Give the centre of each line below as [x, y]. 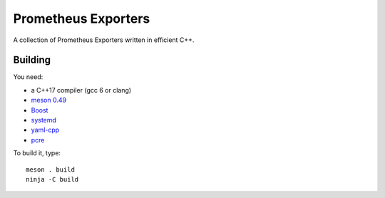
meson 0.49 [49, 100]
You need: [28, 77]
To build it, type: [37, 153]
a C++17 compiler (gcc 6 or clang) [81, 90]
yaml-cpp [45, 130]
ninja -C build [52, 179]
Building [32, 60]
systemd [44, 120]
